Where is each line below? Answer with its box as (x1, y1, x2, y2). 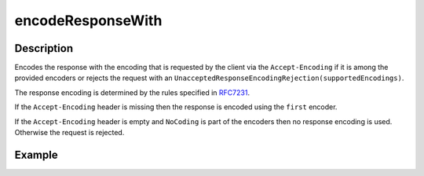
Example (14, 148, 58, 161)
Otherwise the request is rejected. (14, 128, 125, 137)
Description (14, 42, 74, 55)
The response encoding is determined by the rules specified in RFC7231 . (14, 87, 250, 97)
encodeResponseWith (14, 12, 163, 29)
